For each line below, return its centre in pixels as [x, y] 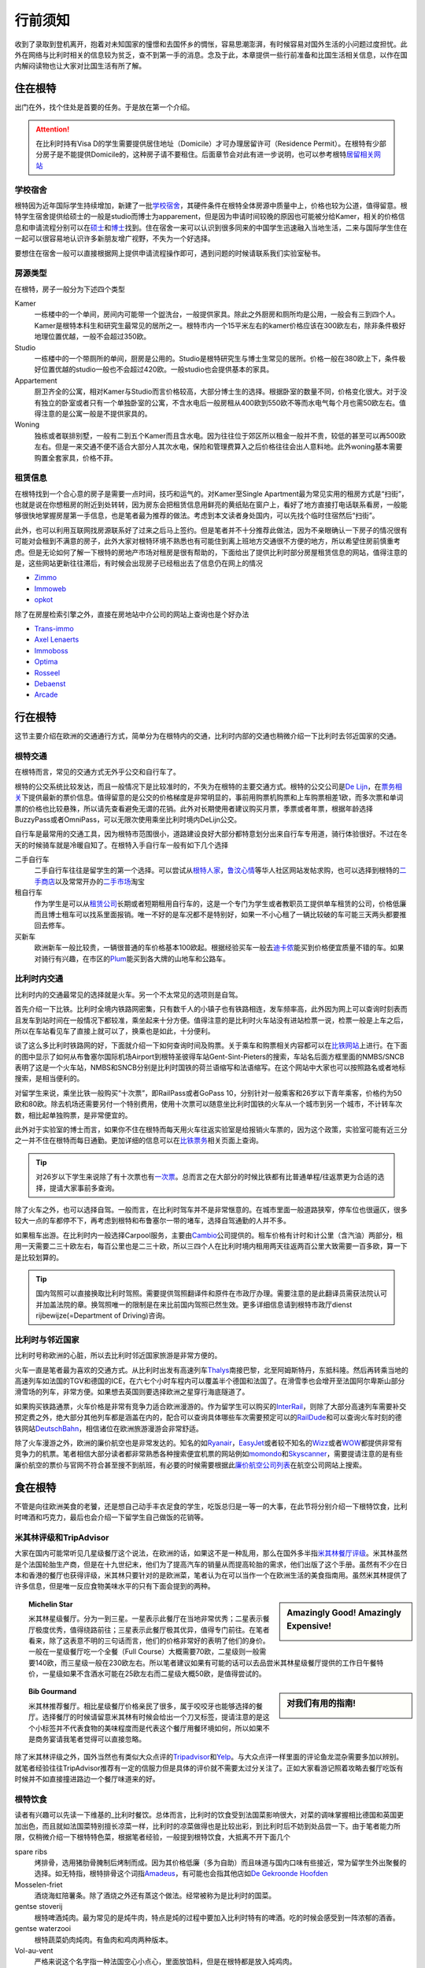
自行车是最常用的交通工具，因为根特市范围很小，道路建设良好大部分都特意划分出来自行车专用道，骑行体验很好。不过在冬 [211, 834]
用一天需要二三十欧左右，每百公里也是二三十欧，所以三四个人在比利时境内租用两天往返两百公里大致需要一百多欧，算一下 [211, 1246]
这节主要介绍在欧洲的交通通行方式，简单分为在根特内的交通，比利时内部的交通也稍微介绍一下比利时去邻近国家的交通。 [207, 736]
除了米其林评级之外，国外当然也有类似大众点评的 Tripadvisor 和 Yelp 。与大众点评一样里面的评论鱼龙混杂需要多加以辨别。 [209, 1757]
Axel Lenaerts [57, 640]
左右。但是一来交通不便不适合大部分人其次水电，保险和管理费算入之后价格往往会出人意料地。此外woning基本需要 [218, 447]
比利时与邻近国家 [47, 1340]
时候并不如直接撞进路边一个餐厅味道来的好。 [87, 1779]
